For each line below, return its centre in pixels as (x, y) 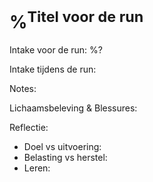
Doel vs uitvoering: (62, 147)
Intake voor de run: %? (56, 50)
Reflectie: (29, 128)
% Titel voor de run (76, 20)
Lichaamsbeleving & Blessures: (73, 108)
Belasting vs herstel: (65, 158)
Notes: (23, 89)
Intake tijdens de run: (53, 69)
